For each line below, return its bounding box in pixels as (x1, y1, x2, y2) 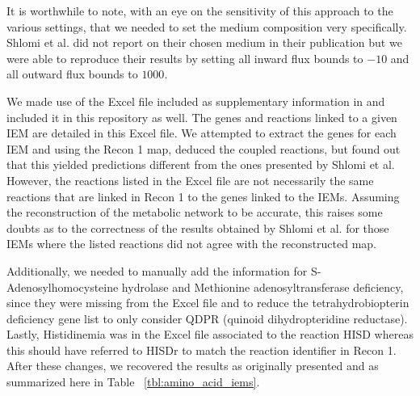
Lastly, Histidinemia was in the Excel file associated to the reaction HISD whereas (6, 326, 414, 343)
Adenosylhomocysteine (6, 278, 119, 295)
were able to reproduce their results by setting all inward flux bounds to (6, 49, 363, 66)
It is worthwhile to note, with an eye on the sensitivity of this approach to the (6, 2, 393, 19)
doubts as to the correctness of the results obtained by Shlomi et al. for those (6, 219, 389, 236)
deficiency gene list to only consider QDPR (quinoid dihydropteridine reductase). (6, 310, 408, 326)
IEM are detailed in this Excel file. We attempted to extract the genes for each (6, 124, 397, 141)
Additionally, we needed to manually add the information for (6, 262, 308, 279)
